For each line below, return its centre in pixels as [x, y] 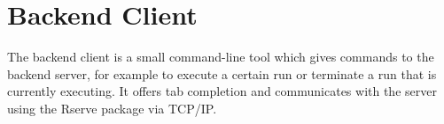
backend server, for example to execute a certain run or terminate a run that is [222, 73]
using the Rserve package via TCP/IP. [112, 108]
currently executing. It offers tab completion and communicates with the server [222, 91]
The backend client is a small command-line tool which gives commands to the [221, 57]
